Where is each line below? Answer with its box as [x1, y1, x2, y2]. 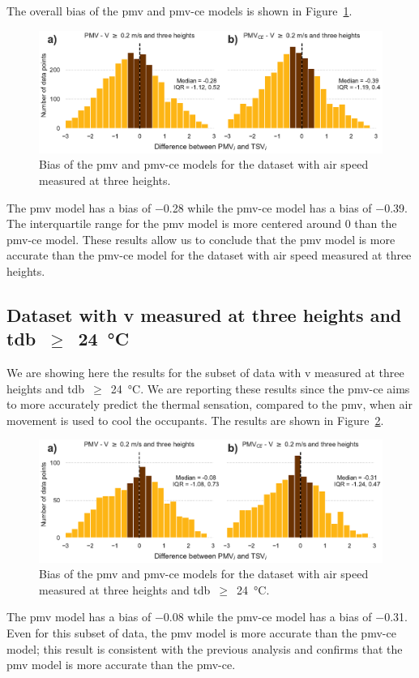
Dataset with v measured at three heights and [6, 302, 402, 327]
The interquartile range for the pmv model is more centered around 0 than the [6, 215, 397, 232]
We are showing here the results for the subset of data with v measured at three [6, 364, 404, 381]
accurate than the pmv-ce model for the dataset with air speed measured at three [6, 247, 412, 264]
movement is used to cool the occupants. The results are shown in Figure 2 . [6, 411, 384, 428]
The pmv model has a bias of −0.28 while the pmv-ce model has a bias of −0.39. [6, 199, 408, 216]
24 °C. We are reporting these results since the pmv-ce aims [110, 380, 410, 397]
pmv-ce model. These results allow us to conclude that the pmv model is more [6, 230, 395, 247]
